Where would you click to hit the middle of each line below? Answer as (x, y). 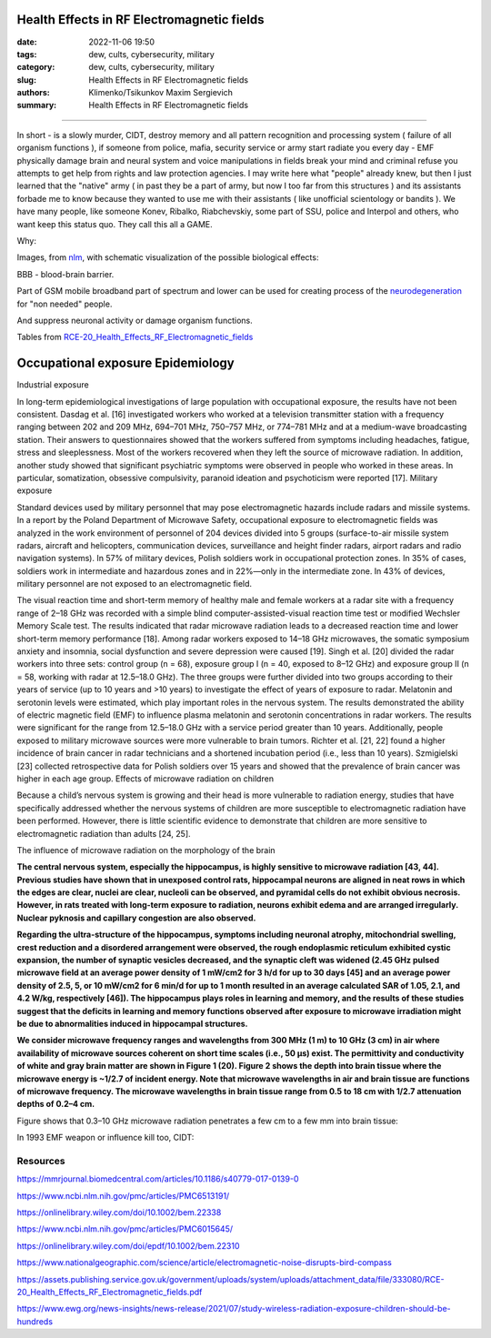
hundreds (35, 1321)
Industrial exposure (53, 385)
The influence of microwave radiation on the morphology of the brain (146, 850)
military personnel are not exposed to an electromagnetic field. (135, 584)
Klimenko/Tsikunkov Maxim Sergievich (161, 93)
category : (36, 67)
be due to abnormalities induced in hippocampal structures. (133, 1023)
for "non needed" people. (65, 304)
